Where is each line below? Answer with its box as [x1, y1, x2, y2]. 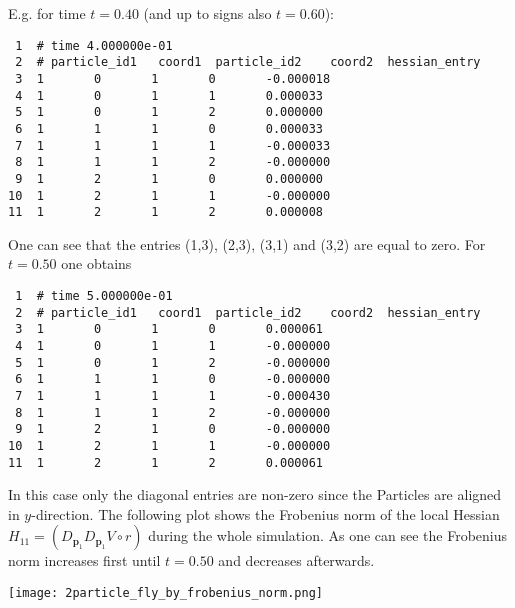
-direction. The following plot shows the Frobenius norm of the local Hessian [31, 503, 500, 524]
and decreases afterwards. [218, 550, 375, 571]
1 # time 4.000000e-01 [15, 38, 173, 53]
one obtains [61, 253, 132, 274]
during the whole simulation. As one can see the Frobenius [148, 525, 508, 546]
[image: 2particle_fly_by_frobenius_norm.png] [8, 586, 323, 600]
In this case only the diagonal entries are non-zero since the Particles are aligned [8, 484, 502, 505]
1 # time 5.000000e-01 [15, 289, 173, 303]
